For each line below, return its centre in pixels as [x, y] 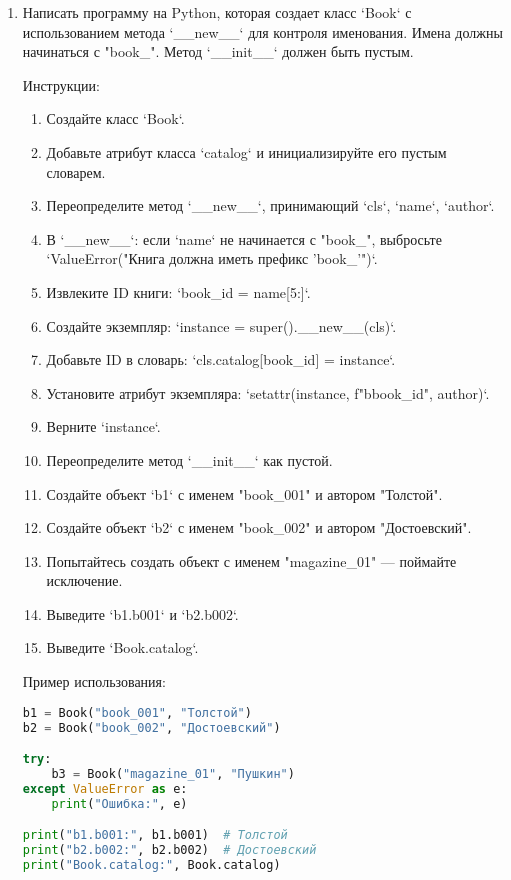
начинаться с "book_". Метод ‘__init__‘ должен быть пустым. [218, 51]
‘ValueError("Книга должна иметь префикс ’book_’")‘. [212, 258]
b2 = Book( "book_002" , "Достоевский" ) [151, 727]
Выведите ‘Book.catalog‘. [122, 647]
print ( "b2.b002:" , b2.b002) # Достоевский [169, 850]
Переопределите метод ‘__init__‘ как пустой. [189, 459]
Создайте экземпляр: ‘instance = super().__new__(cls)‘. [221, 325]
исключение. [84, 580]
